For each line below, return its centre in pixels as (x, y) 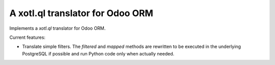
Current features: (28, 37)
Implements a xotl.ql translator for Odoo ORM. (58, 28)
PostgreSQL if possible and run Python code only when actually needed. (98, 53)
